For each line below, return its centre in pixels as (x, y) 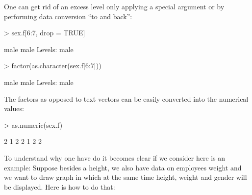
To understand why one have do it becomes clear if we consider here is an (115, 157)
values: (14, 108)
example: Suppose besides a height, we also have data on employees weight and (123, 167)
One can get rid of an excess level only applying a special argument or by (114, 6)
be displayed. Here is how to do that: (60, 186)
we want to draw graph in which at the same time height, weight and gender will (126, 177)
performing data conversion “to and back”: (68, 16)
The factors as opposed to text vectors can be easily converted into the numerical (126, 98)
